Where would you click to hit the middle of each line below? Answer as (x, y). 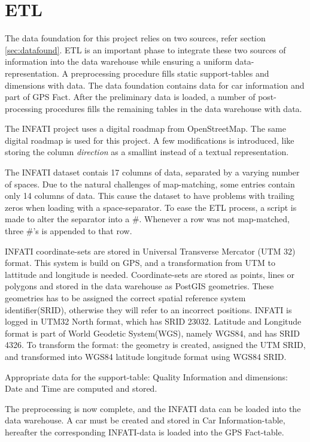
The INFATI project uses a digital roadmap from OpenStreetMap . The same (145, 128)
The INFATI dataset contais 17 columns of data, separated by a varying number (152, 172)
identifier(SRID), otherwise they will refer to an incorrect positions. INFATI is (148, 309)
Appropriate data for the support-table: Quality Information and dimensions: (147, 376)
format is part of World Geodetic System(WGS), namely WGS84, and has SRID (153, 333)
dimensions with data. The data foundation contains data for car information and (155, 85)
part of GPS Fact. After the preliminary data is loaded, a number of (130, 97)
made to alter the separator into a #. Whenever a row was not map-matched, (147, 219)
